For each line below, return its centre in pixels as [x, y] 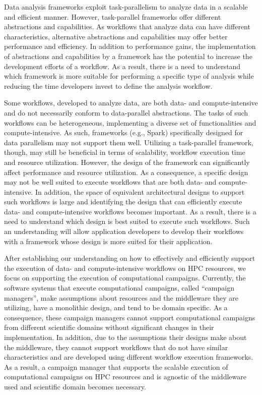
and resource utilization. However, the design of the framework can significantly [127, 162]
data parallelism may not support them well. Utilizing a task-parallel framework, [129, 142]
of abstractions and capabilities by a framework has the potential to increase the [128, 56]
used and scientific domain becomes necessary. [75, 386]
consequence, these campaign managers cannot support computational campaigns [130, 317]
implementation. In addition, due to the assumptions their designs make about [125, 337]
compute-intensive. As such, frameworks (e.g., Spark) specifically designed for [124, 132]
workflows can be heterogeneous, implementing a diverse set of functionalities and [130, 122]
